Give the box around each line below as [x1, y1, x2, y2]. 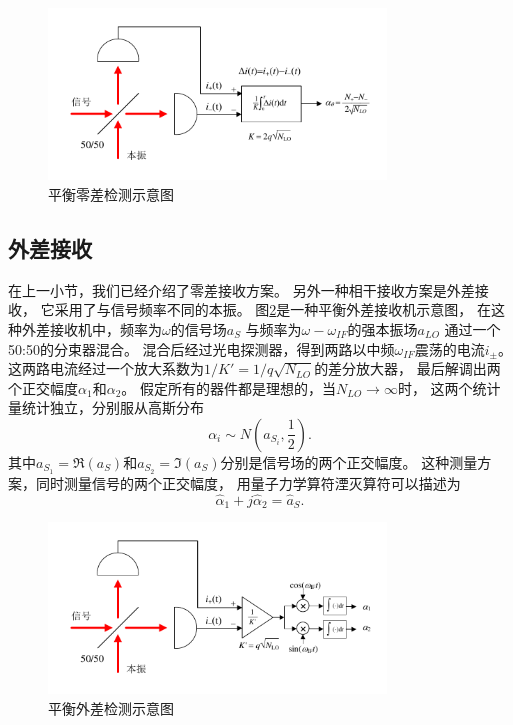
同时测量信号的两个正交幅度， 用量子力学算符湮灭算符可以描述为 [35, 472, 461, 493]
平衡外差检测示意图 [48, 697, 174, 718]
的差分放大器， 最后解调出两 [314, 358, 501, 379]
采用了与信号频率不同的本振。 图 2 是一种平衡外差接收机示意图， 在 [54, 299, 491, 320]
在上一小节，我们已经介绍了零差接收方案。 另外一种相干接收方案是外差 [8, 279, 475, 300]
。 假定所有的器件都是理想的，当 [121, 377, 336, 398]
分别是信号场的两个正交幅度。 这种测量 [220, 451, 478, 472]
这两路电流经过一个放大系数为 [8, 358, 204, 379]
